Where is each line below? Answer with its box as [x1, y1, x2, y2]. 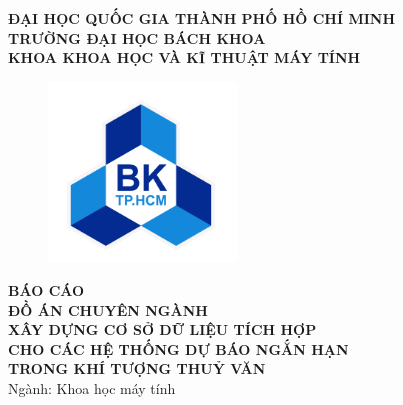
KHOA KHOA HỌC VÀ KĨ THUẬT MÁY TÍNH [8, 47, 361, 68]
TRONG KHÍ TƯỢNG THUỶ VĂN [8, 358, 266, 379]
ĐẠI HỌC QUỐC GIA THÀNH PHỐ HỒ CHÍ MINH [8, 8, 396, 28]
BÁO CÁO [8, 280, 85, 301]
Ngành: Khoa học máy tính [8, 378, 176, 398]
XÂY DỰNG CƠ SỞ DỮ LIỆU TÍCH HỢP [8, 319, 317, 340]
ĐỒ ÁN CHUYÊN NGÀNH [8, 299, 208, 320]
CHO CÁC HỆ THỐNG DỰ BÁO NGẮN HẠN [8, 338, 349, 359]
